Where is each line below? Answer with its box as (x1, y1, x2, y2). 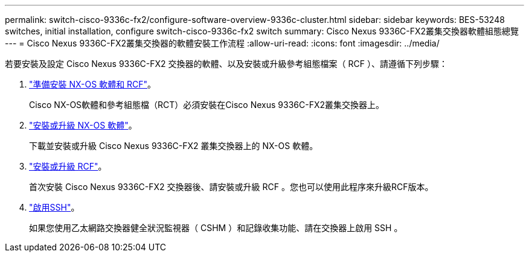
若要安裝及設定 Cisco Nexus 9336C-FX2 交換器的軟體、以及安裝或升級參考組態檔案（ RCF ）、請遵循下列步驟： (5, 59, 447, 69)
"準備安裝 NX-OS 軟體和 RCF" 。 (29, 79, 156, 89)
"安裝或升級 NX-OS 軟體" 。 (29, 120, 137, 130)
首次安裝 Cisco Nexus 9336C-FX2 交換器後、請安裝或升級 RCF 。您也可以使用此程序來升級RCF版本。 (29, 182, 434, 192)
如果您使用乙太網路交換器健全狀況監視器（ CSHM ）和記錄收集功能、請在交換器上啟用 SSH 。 (29, 223, 403, 233)
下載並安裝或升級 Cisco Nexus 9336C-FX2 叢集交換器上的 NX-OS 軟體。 (29, 141, 318, 151)
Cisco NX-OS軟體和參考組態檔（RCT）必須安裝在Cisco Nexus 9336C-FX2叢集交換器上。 (29, 100, 385, 110)
